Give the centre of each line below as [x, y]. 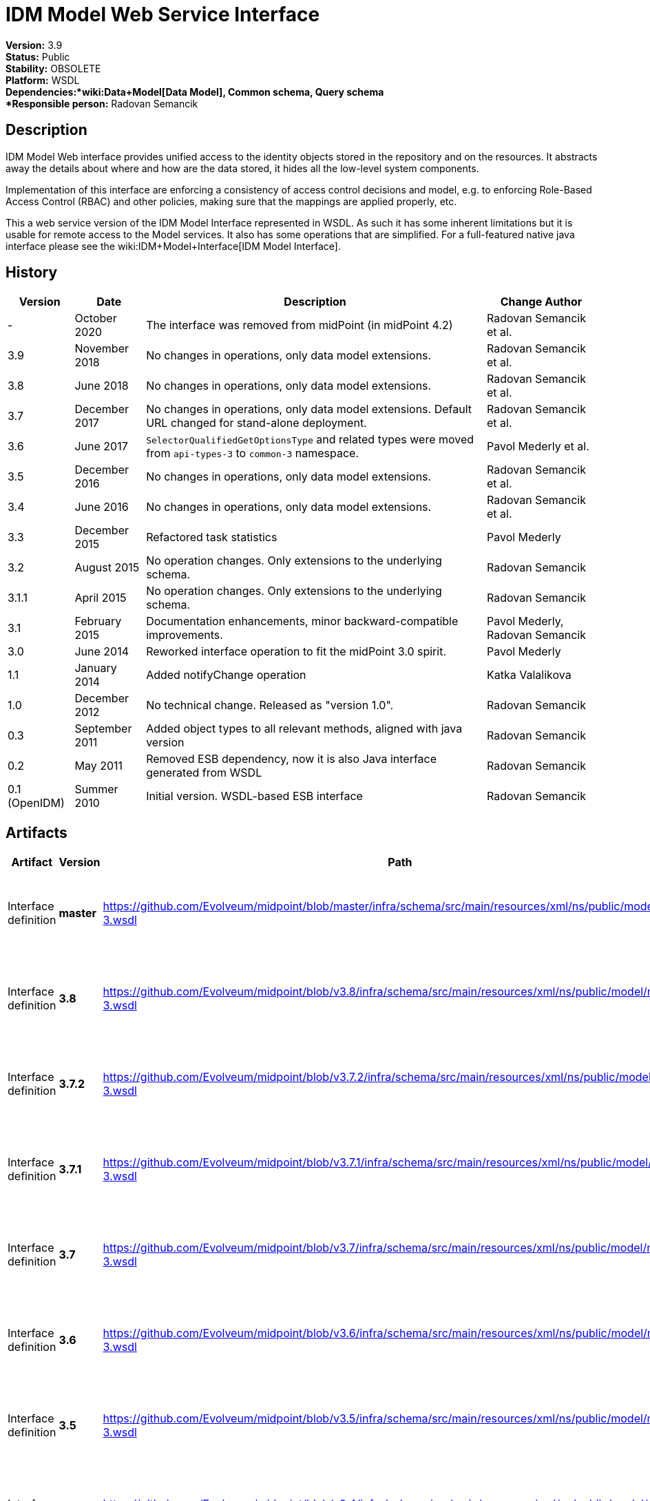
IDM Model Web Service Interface [163, 14]
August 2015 [107, 568]
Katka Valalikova [529, 675]
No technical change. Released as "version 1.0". [270, 705]
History [32, 273]
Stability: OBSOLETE [53, 68]
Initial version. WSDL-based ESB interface [254, 796]
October [96, 318]
